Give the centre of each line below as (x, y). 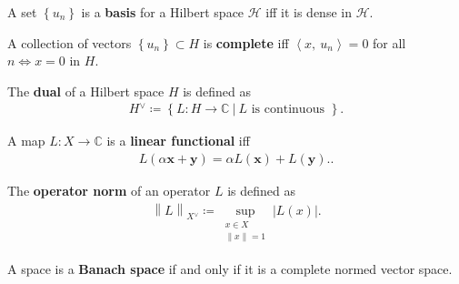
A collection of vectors (70, 42)
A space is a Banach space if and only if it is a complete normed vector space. (230, 268)
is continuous (288, 110)
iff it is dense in (309, 12)
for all (389, 42)
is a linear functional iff (178, 141)
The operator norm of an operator (109, 191)
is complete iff (246, 42)
